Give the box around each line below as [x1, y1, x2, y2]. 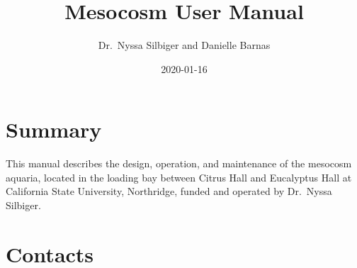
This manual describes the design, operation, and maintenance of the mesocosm [6, 156, 352, 171]
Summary [6, 115, 102, 144]
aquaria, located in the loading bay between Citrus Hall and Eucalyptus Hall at [6, 169, 352, 184]
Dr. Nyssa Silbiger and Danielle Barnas [98, 38, 271, 52]
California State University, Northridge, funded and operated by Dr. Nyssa [6, 184, 332, 199]
